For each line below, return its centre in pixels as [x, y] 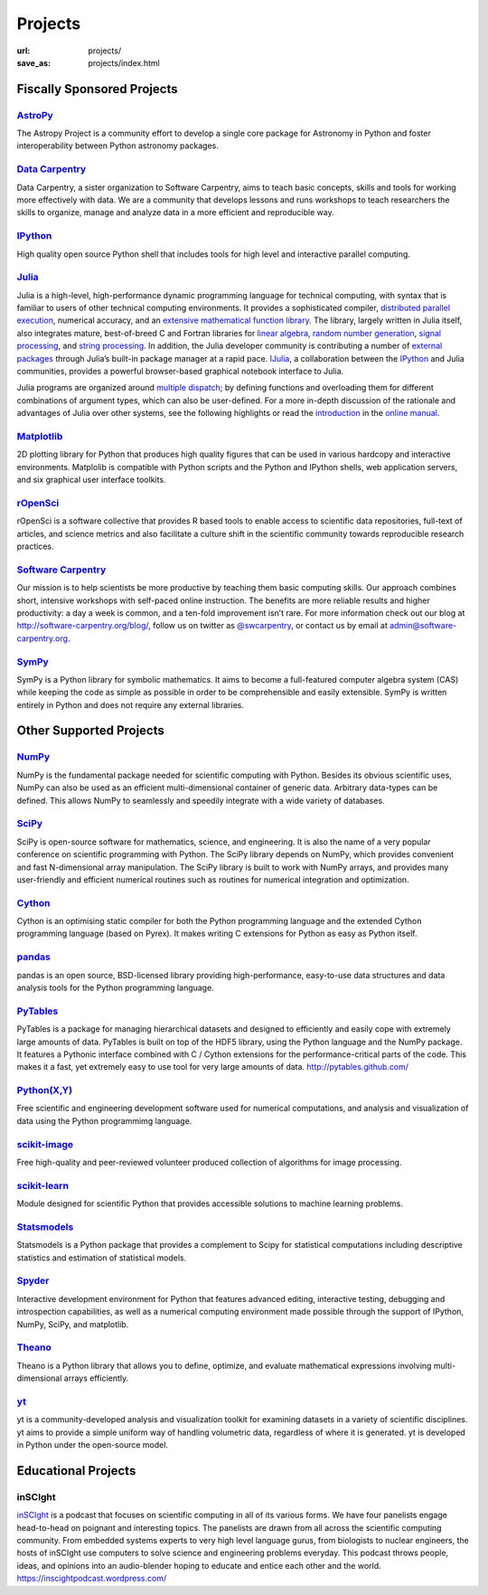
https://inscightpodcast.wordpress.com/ [92, 1579]
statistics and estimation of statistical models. [102, 1258]
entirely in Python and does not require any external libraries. [130, 704]
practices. [35, 546]
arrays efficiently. [96, 1378]
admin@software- [423, 626]
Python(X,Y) [44, 1090]
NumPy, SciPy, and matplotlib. [73, 1324]
